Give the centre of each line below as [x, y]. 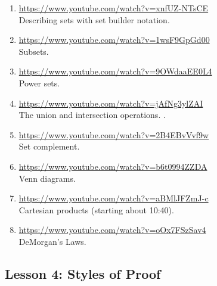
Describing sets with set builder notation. [94, 19]
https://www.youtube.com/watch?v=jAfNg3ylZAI [111, 103]
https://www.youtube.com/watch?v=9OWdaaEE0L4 [115, 71]
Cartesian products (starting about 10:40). [96, 209]
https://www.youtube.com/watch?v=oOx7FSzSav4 [112, 230]
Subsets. [34, 51]
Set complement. [49, 146]
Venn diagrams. [47, 178]
